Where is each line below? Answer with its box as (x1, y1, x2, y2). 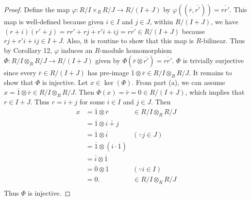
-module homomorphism (100, 45, 172, 55)
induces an (61, 45, 93, 55)
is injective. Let (42, 77, 88, 87)
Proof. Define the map (4, 4, 70, 14)
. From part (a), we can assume (132, 77, 225, 87)
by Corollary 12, (4, 45, 52, 55)
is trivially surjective (183, 55, 244, 66)
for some (79, 96, 105, 106)
